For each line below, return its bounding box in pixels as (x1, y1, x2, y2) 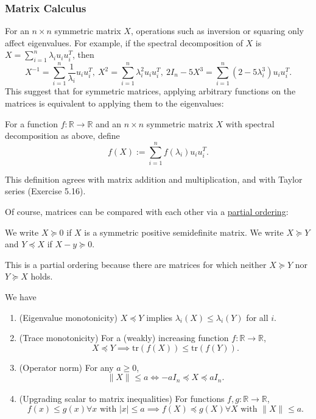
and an (96, 117, 122, 130)
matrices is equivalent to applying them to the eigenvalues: (5, 96, 224, 109)
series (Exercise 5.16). (5, 185, 86, 197)
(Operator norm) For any (19, 361, 114, 373)
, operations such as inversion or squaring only (130, 24, 304, 37)
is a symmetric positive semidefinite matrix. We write (84, 225, 284, 238)
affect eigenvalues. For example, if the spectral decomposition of (5, 36, 243, 49)
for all (246, 311, 269, 323)
